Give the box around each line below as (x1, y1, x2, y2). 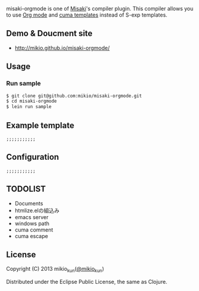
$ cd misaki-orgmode (6, 98, 58, 105)
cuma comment (14, 226, 53, 233)
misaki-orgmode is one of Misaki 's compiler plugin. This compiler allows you (6, 5, 194, 12)
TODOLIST (6, 184, 46, 194)
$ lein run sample (6, 104, 52, 110)
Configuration (6, 152, 59, 162)
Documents (14, 200, 43, 207)
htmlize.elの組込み (14, 207, 59, 214)
